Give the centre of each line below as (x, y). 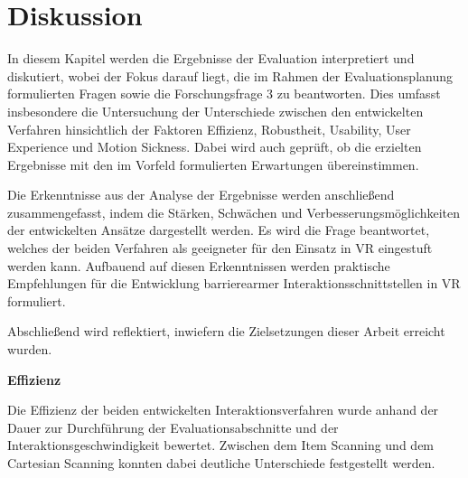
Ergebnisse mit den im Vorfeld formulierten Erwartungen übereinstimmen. (213, 164)
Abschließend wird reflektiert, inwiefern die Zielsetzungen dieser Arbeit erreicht (226, 331)
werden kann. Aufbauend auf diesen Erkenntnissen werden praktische (199, 265)
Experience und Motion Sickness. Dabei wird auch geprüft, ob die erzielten (215, 147)
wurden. (30, 349)
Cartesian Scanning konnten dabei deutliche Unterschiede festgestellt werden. (221, 463)
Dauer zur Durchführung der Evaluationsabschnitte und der (173, 427)
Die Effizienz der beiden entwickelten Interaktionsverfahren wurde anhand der (223, 410)
